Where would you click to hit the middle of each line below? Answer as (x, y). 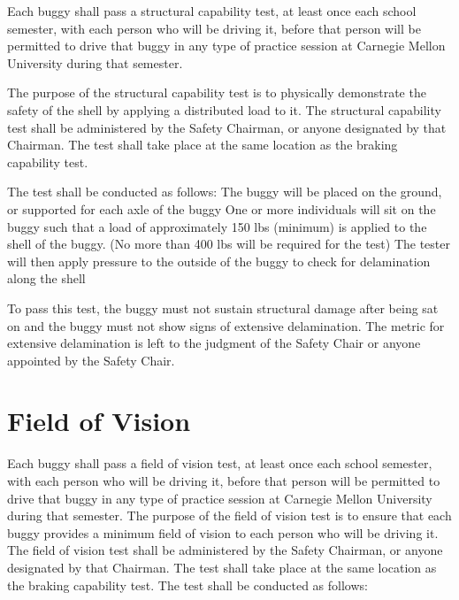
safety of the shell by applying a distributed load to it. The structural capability (224, 109)
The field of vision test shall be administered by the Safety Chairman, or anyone (225, 550)
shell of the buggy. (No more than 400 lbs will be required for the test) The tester (229, 244)
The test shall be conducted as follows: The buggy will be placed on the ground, (225, 192)
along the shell (46, 278)
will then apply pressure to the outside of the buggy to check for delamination (219, 261)
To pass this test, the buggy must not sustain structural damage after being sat (223, 308)
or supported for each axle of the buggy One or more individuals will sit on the (222, 208)
